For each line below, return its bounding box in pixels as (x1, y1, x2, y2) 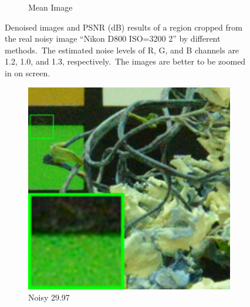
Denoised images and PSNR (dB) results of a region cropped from (5, 21, 242, 33)
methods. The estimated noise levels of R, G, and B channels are (5, 43, 239, 56)
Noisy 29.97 (28, 291, 70, 303)
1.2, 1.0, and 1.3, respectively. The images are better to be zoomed (5, 55, 246, 68)
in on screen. (5, 66, 50, 79)
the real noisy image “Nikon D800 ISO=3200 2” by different (5, 32, 221, 45)
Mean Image (28, 1, 73, 13)
